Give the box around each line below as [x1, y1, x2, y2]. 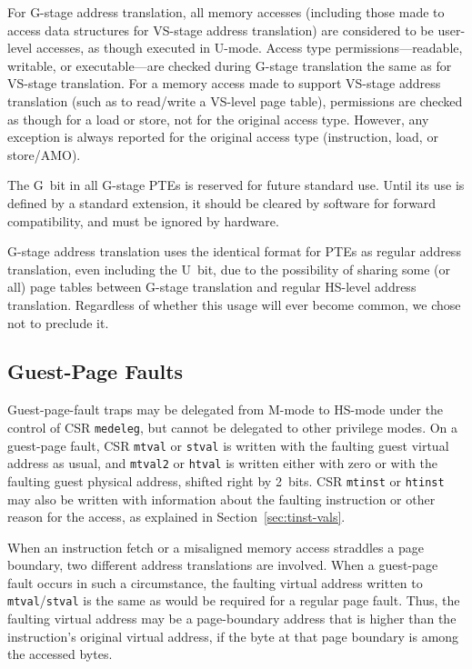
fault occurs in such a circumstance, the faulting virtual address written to [7, 573, 423, 592]
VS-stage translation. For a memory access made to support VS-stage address [7, 74, 441, 93]
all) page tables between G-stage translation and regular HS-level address [7, 277, 417, 296]
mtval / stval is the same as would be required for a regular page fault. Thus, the [7, 591, 460, 610]
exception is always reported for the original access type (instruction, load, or [7, 127, 438, 146]
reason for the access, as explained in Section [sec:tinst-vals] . [7, 507, 346, 526]
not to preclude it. [7, 313, 109, 332]
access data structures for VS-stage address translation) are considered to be [7, 20, 434, 39]
